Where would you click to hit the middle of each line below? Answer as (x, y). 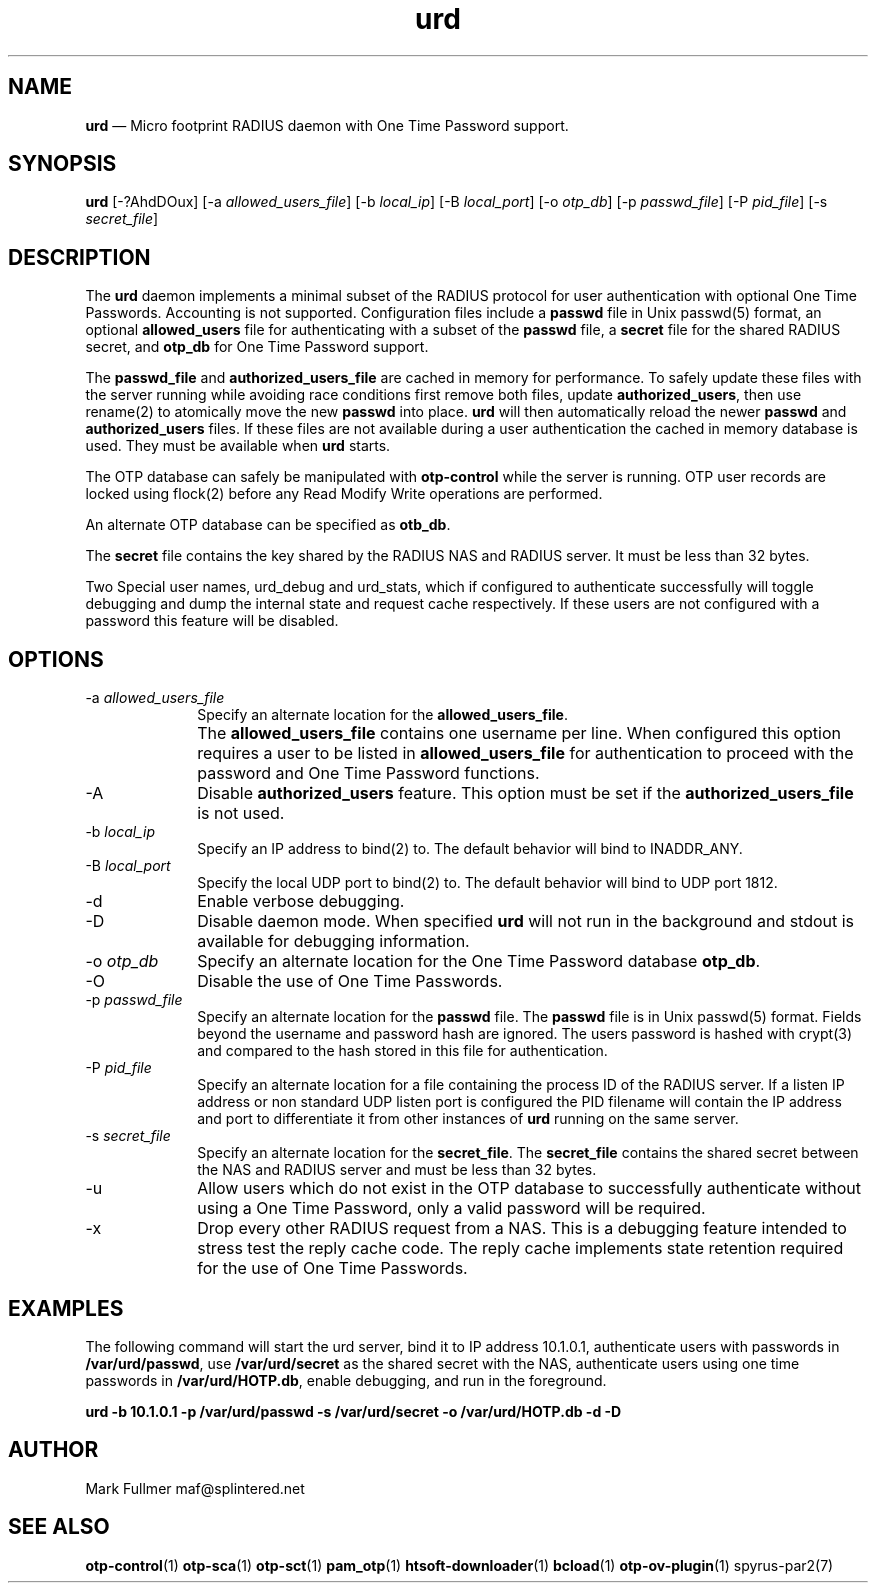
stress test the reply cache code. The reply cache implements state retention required (520, 1248)
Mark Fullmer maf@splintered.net (195, 1488)
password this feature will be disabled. (212, 621)
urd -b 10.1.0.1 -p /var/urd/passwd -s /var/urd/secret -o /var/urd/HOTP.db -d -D (353, 1411)
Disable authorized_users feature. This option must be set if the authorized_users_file (525, 793)
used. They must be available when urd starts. (238, 446)
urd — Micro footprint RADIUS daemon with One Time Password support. (327, 125)
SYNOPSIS (62, 164)
